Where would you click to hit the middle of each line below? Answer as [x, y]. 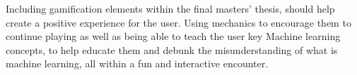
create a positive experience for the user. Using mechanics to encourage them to [178, 22]
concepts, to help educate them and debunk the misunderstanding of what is [172, 49]
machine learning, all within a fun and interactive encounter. [137, 63]
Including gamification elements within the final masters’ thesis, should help [170, 8]
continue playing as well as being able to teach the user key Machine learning [173, 36]
